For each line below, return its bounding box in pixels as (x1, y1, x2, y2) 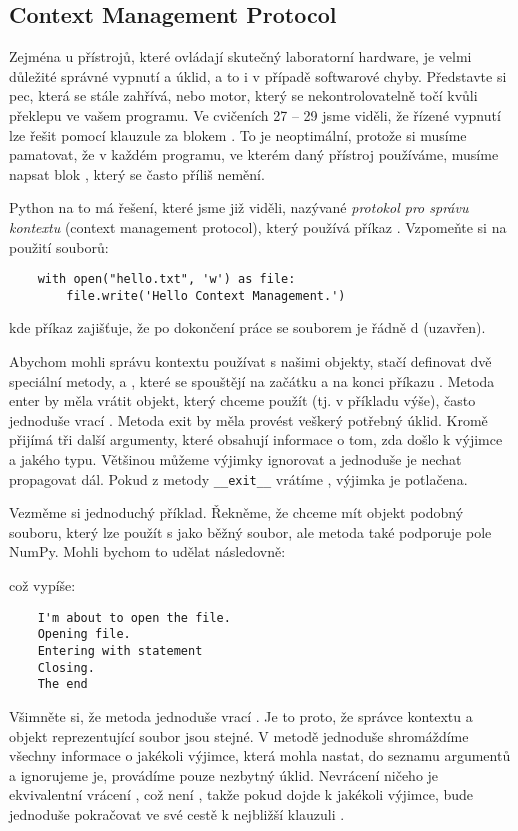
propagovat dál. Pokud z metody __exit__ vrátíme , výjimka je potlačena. (9, 468, 468, 489)
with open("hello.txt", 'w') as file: (37, 272, 296, 287)
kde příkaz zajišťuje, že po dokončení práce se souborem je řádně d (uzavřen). (9, 317, 486, 338)
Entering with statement (37, 643, 203, 658)
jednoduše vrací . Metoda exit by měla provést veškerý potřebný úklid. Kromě (9, 409, 488, 430)
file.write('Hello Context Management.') (66, 288, 346, 303)
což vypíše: (9, 575, 76, 596)
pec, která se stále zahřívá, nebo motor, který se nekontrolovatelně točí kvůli (9, 85, 478, 106)
